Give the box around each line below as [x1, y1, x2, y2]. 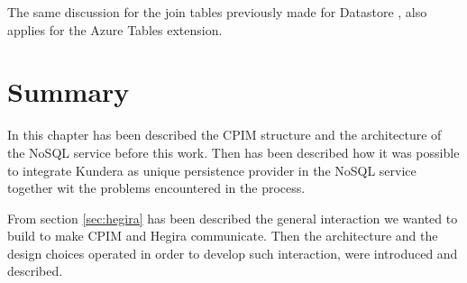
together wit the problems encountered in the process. [7, 178, 306, 197]
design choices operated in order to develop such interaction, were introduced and [7, 243, 458, 262]
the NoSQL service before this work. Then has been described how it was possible [7, 142, 460, 161]
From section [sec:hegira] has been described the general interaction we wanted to [7, 208, 458, 227]
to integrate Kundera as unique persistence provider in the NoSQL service [7, 160, 417, 179]
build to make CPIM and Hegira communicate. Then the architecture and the [7, 226, 438, 245]
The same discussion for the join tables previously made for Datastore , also [7, 3, 427, 21]
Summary [7, 73, 130, 110]
